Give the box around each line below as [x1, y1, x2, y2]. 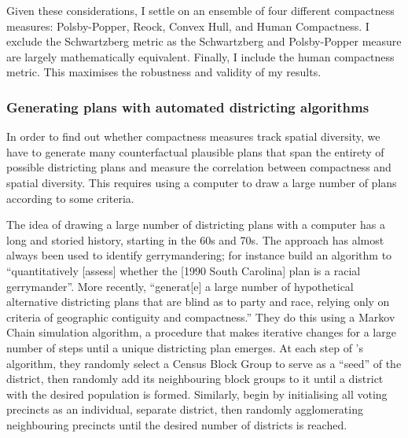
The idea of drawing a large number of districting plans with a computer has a [6, 216, 385, 233]
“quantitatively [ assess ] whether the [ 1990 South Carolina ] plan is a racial [6, 262, 361, 278]
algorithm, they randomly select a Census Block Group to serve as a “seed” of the [6, 355, 402, 371]
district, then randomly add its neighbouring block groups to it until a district [6, 370, 384, 387]
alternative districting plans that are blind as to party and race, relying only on [6, 293, 390, 310]
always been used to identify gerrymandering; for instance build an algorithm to [6, 247, 392, 263]
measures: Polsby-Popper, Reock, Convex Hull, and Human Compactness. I [6, 17, 369, 34]
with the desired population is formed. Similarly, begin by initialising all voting [6, 385, 388, 402]
